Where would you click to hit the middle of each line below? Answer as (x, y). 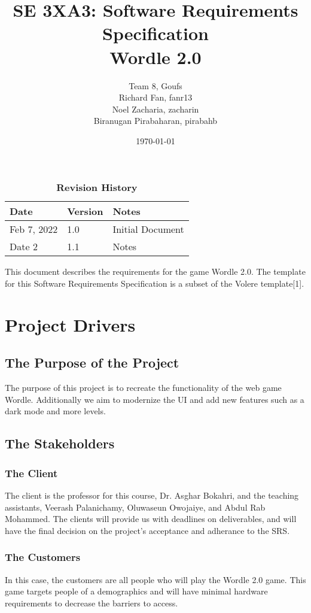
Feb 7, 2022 (34, 229)
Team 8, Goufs (155, 85)
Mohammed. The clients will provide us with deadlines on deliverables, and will (151, 519)
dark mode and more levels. (55, 411)
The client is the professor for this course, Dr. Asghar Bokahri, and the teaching (152, 495)
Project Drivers (70, 324)
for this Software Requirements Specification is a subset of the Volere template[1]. (155, 283)
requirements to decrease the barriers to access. (92, 603)
